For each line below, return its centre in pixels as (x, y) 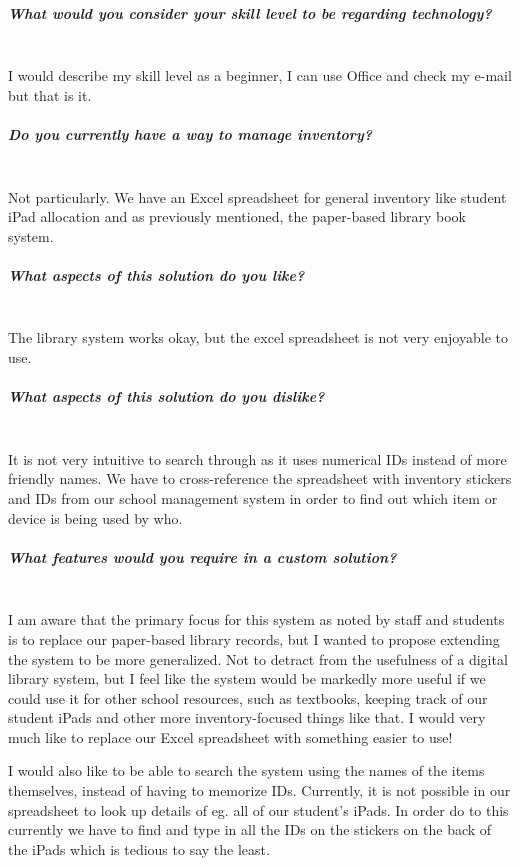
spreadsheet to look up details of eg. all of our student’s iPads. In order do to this (258, 809)
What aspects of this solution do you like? (156, 274)
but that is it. (50, 94)
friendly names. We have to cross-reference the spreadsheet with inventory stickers (260, 478)
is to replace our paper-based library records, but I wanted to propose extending (254, 638)
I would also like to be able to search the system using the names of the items (246, 770)
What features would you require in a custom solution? (202, 556)
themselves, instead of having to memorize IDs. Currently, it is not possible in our (259, 790)
